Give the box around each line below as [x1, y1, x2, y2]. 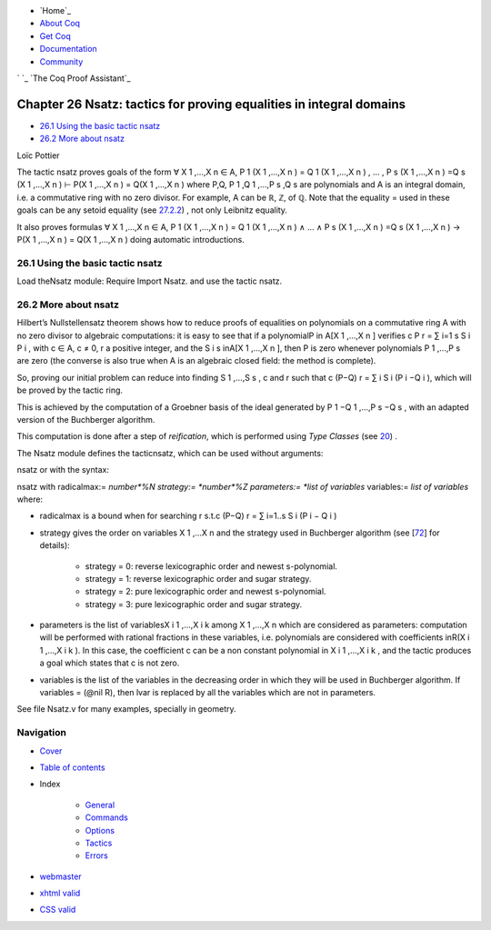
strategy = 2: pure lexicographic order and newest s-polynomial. [85, 586, 326, 597]
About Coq [39, 18, 81, 29]
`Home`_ [39, 5, 72, 15]
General [85, 799, 115, 810]
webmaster [39, 871, 82, 882]
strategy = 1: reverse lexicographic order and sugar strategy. [85, 573, 312, 584]
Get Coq [39, 30, 72, 41]
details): [39, 540, 70, 551]
